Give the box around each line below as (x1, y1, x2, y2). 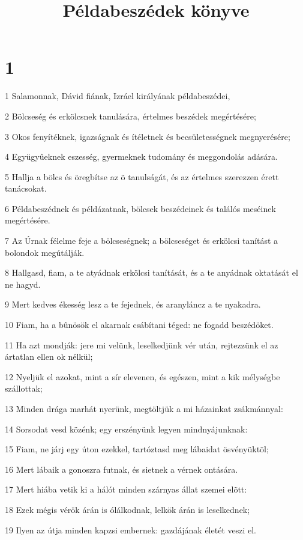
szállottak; (5, 382, 43, 395)
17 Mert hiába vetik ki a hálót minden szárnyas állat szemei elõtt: (5, 483, 247, 496)
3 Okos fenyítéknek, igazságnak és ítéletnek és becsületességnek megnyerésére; (5, 130, 290, 142)
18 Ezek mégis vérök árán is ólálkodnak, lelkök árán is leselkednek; (5, 503, 250, 515)
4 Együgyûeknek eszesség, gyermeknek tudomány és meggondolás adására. (5, 150, 278, 163)
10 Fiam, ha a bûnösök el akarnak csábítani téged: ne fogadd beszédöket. (5, 318, 274, 331)
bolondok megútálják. (5, 246, 85, 258)
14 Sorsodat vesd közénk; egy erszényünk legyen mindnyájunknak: (5, 422, 248, 435)
